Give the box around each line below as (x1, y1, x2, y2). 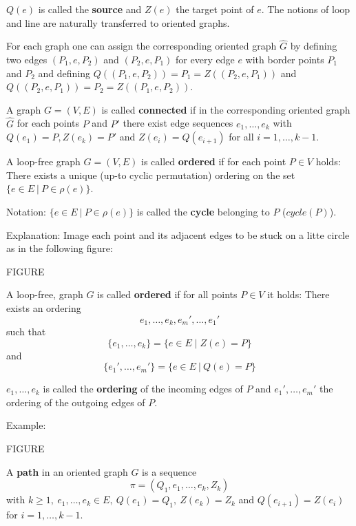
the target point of (176, 2, 254, 16)
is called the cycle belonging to (136, 204, 270, 218)
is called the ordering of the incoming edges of (43, 381, 243, 396)
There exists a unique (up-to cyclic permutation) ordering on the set (6, 167, 295, 182)
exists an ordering (6, 300, 81, 315)
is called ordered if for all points (97, 287, 238, 302)
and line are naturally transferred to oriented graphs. (6, 15, 230, 30)
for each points (17, 116, 80, 130)
